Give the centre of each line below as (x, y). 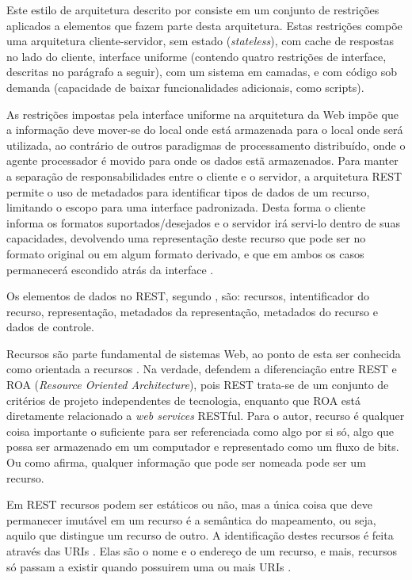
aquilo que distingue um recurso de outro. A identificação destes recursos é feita (200, 535)
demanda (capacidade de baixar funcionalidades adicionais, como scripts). (185, 87)
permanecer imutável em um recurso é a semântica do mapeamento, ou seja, (191, 519)
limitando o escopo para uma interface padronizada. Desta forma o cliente (186, 207)
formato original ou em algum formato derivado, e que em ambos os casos (185, 253)
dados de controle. (50, 327)
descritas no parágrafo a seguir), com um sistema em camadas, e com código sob (202, 72)
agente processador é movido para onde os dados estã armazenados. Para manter (202, 160)
